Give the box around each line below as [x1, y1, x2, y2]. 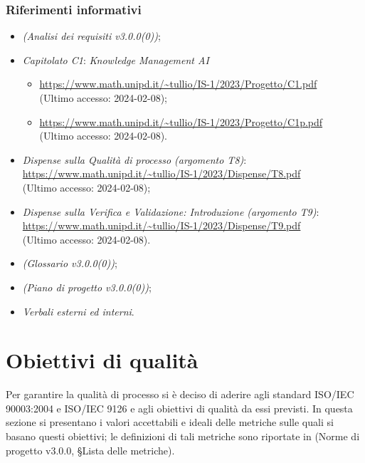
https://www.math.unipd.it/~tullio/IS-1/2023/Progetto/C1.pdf [39, 76, 317, 91]
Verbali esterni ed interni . [22, 303, 134, 318]
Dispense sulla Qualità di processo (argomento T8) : [22, 152, 247, 167]
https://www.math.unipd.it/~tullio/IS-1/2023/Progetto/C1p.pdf [39, 114, 323, 129]
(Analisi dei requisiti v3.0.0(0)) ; [22, 28, 161, 43]
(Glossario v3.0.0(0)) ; [22, 256, 117, 271]
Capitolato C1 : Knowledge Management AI [22, 52, 209, 67]
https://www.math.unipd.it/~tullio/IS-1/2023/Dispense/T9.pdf [22, 218, 301, 233]
